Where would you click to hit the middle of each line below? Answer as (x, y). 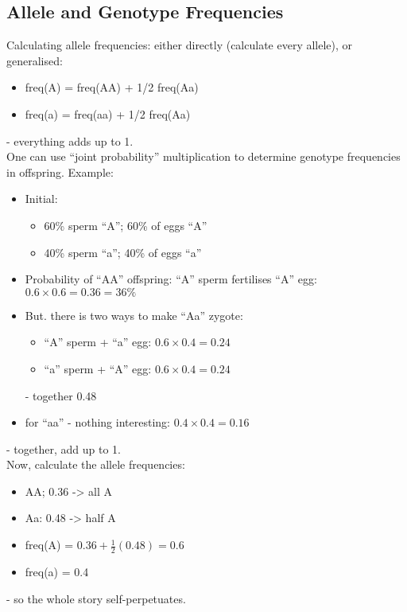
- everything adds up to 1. (70, 140)
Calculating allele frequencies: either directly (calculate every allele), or (180, 45)
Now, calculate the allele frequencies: (96, 464)
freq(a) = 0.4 (57, 571)
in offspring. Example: (60, 172)
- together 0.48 (61, 395)
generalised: (35, 60)
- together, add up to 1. (64, 448)
